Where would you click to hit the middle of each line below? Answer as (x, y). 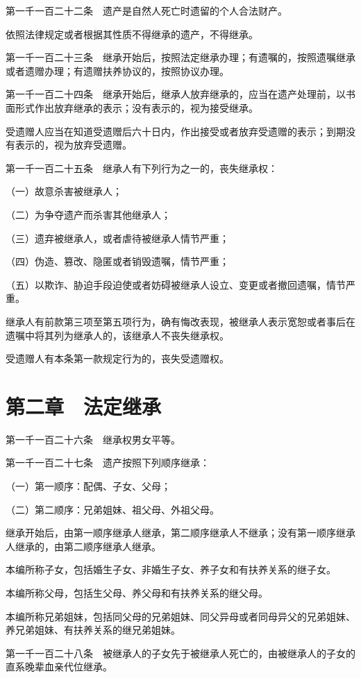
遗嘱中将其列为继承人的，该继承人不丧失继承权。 (117, 335)
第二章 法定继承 (84, 406)
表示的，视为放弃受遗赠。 (73, 145)
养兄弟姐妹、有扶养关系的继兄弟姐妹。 (93, 630)
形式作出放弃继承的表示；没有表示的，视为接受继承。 (136, 107)
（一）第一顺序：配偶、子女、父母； (88, 486)
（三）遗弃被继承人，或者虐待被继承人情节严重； (117, 238)
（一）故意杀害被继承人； (64, 191)
